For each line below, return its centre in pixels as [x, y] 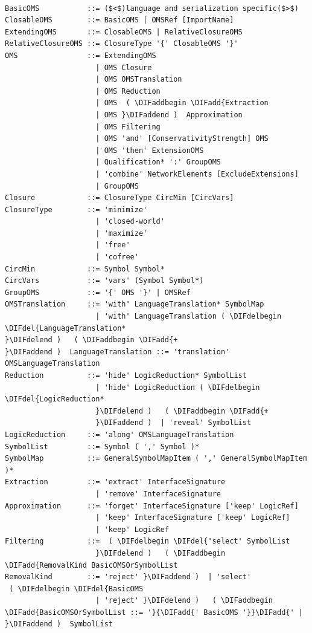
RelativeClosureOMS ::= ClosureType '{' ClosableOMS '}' [122, 44]
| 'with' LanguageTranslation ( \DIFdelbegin [189, 316]
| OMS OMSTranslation [139, 80]
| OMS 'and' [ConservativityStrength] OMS [182, 139]
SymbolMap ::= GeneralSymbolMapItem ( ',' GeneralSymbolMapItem [156, 459]
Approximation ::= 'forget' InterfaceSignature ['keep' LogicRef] [152, 506]
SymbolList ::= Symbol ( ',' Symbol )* [102, 446]
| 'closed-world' [130, 222]
